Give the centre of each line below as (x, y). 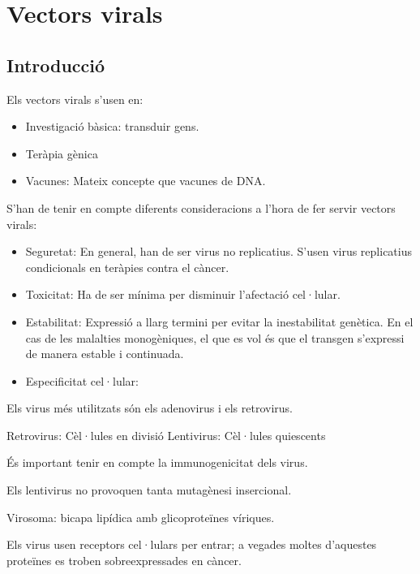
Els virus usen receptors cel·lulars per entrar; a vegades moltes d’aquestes (192, 544)
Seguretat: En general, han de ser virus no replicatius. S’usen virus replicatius (219, 251)
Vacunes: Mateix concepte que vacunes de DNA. (146, 181)
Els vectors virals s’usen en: (75, 99)
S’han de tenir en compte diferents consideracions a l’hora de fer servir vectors (201, 207)
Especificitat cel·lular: (82, 380)
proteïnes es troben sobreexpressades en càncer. (124, 560)
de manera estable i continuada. (105, 354)
